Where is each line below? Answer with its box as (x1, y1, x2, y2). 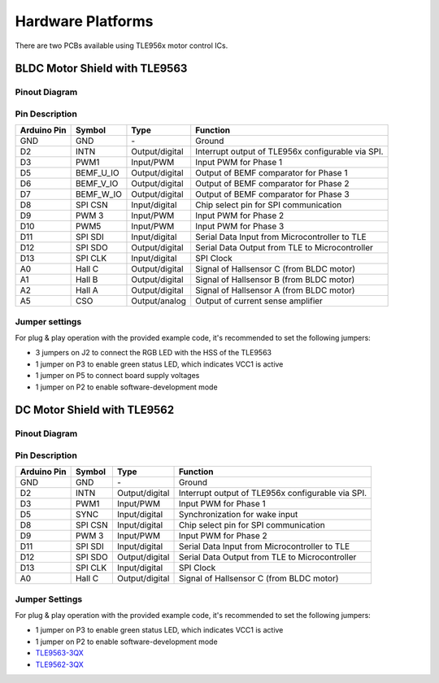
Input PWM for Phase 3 (195, 220, 285, 232)
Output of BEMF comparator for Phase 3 (195, 189, 350, 200)
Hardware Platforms (15, 12, 154, 30)
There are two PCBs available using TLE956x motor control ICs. (15, 41, 228, 50)
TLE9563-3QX (35, 648, 85, 658)
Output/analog (131, 295, 187, 307)
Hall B (75, 274, 98, 285)
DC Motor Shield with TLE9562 (15, 403, 175, 417)
